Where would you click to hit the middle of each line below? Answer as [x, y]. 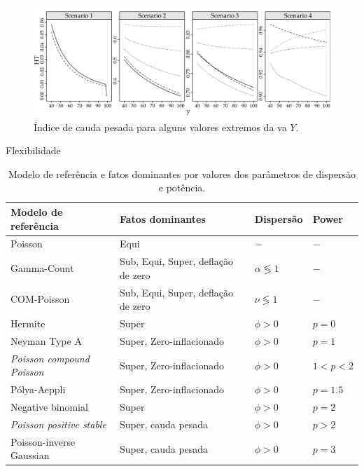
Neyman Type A [46, 340]
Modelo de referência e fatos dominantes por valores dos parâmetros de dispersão [182, 173]
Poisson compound [50, 358]
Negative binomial [49, 407]
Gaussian [30, 455]
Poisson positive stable [58, 424]
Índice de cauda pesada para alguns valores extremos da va [160, 127]
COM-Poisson [40, 299]
